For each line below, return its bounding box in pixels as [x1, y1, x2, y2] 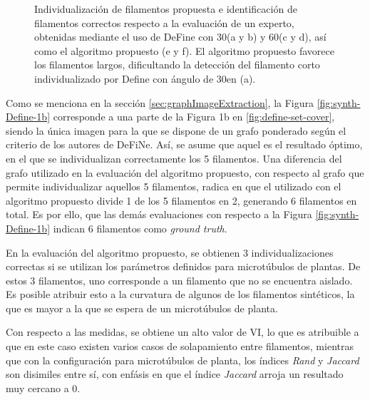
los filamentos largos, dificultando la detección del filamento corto [34, 57, 320, 72]
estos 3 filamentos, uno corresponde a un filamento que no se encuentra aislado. [6, 272, 353, 287]
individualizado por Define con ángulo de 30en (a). [34, 71, 256, 86]
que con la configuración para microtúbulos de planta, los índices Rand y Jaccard [6, 352, 359, 367]
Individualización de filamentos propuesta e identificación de [34, 1, 297, 16]
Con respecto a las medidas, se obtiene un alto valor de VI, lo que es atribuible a [6, 324, 359, 339]
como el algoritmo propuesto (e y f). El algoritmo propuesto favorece [34, 43, 334, 58]
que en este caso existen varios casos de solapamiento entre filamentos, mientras [6, 339, 354, 354]
